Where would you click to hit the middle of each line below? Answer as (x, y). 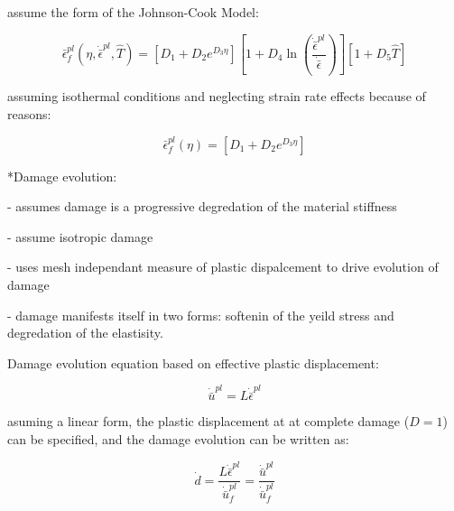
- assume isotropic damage (80, 236)
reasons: (29, 114)
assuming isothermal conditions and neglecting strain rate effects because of (217, 96)
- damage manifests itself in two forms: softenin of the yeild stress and (201, 315)
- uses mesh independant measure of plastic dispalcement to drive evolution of (223, 267)
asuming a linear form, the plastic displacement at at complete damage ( (208, 421)
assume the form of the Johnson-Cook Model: (133, 12)
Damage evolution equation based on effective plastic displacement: (193, 362)
